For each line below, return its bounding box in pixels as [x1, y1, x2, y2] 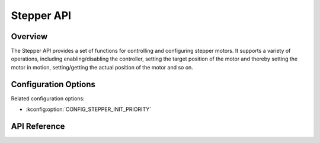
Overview [11, 31, 48, 42]
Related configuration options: [11, 95, 85, 102]
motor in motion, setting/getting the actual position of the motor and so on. [11, 63, 194, 71]
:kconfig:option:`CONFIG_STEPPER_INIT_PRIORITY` [25, 106, 151, 113]
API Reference [11, 121, 65, 131]
